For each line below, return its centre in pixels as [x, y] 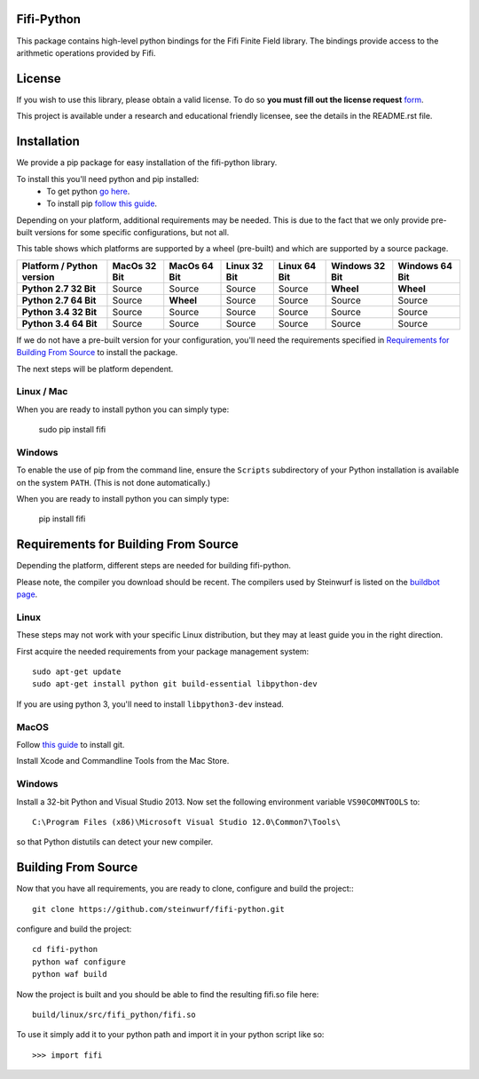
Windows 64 [425, 266]
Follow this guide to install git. [71, 745]
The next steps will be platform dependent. [95, 369]
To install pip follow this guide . [102, 203]
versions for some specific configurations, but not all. [132, 233]
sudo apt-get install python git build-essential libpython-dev [175, 684]
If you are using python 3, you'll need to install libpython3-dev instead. [150, 704]
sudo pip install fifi [72, 430]
